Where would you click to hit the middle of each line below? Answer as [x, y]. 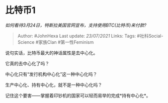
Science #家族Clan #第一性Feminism [56, 42]
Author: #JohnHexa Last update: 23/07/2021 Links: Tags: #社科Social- [90, 36]
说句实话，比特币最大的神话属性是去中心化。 [52, 53]
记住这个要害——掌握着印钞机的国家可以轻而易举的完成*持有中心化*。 [78, 95]
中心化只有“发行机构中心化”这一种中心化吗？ [51, 74]
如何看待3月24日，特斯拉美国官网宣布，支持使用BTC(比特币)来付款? [76, 25]
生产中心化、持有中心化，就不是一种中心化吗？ [54, 85]
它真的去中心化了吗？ [27, 63]
